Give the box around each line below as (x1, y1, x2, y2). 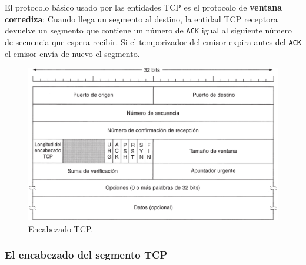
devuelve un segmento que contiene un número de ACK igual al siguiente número (5, 24, 292, 36)
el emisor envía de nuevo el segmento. (5, 47, 140, 59)
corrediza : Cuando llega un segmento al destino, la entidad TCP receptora (5, 12, 278, 25)
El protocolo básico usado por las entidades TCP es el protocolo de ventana (5, 1, 282, 13)
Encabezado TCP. (28, 222, 94, 234)
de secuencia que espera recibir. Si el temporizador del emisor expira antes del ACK (5, 35, 301, 48)
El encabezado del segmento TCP (5, 247, 168, 262)
